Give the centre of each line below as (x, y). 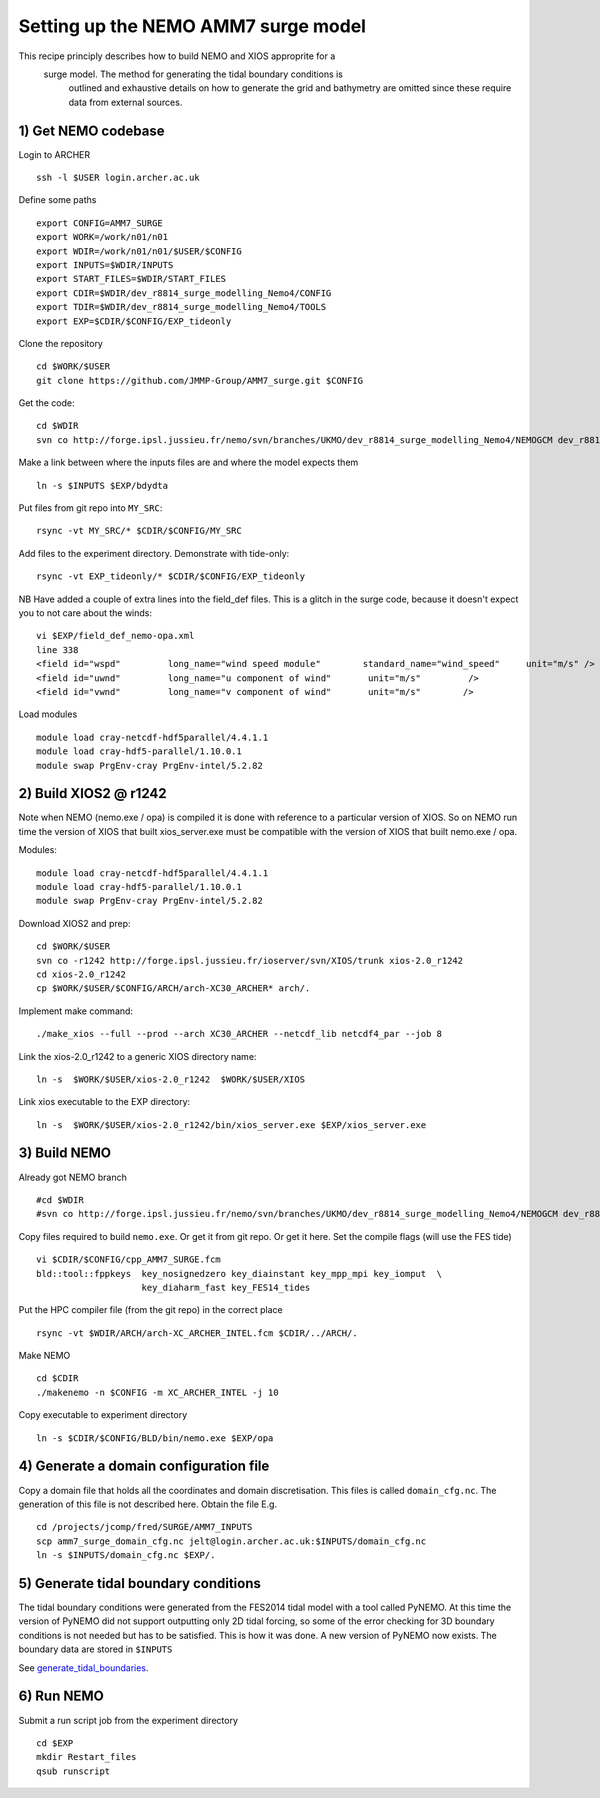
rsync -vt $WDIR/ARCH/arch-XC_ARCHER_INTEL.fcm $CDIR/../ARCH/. (197, 1333)
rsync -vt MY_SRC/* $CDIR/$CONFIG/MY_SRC (139, 531)
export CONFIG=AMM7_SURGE (100, 223)
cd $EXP (55, 1743)
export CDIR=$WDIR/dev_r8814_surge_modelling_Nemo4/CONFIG (184, 293)
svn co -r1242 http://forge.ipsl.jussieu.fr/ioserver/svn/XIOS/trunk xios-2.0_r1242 (250, 960)
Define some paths (57, 200)
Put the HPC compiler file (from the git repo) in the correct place (151, 1310)
